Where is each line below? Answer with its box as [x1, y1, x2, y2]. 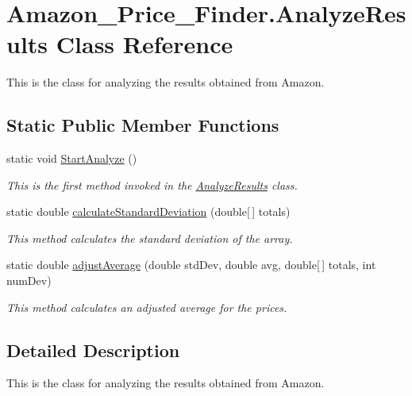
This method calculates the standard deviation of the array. [6, 229, 293, 246]
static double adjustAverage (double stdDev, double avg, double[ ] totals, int [6, 256, 376, 273]
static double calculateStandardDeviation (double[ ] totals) [6, 203, 291, 220]
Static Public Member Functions [6, 113, 279, 137]
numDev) [6, 272, 52, 289]
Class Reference [56, 28, 233, 60]
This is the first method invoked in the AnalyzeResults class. [6, 176, 298, 193]
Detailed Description [6, 337, 180, 362]
